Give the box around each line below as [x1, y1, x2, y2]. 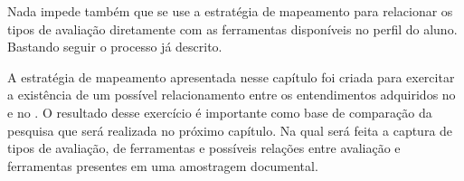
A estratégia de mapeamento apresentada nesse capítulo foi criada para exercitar [7, 67, 455, 86]
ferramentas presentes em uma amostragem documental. [7, 156, 318, 175]
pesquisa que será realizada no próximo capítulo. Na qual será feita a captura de [7, 120, 453, 139]
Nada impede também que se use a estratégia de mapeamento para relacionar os [7, 2, 453, 20]
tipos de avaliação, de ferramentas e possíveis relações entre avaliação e [7, 138, 401, 157]
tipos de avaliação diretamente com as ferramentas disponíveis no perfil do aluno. [7, 19, 458, 38]
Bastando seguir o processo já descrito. [7, 37, 223, 56]
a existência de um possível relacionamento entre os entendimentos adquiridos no [7, 85, 456, 104]
